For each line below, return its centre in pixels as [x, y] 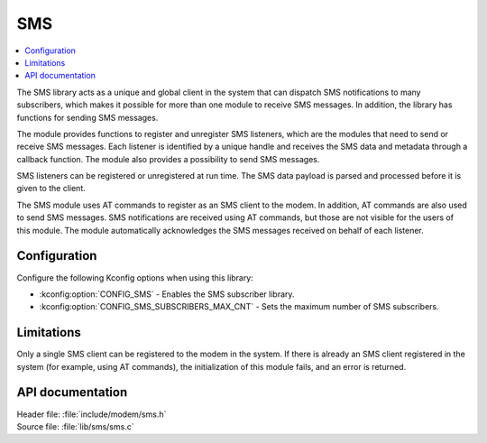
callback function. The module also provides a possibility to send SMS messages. [168, 159]
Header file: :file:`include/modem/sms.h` [92, 414]
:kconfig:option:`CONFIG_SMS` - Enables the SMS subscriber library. [167, 294]
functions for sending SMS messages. [87, 117]
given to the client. [51, 189]
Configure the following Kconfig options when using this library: [135, 277]
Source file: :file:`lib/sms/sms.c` [75, 426]
